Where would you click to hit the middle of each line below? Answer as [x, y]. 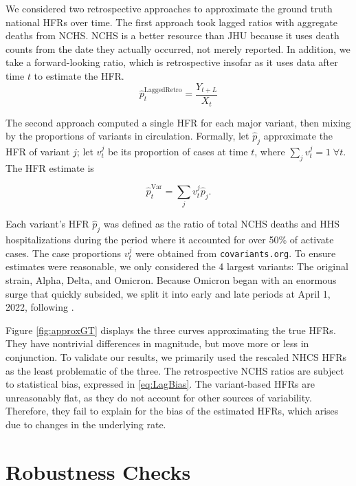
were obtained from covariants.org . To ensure [235, 253]
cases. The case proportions [63, 253]
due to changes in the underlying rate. [86, 424]
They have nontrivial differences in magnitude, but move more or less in [157, 343]
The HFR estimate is [50, 167]
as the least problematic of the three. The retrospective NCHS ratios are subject [175, 370]
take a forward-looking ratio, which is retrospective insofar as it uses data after [172, 62]
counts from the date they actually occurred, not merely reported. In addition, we [178, 48]
